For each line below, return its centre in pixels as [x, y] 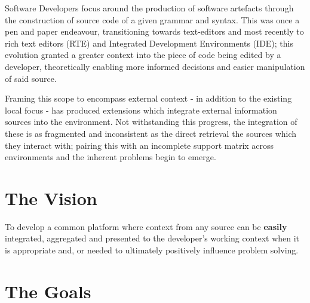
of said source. [31, 78]
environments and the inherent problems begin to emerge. [111, 157]
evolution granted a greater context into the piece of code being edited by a [143, 55]
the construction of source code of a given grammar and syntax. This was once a [152, 19]
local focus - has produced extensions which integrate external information [141, 110]
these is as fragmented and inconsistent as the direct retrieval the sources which [151, 133]
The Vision [51, 198]
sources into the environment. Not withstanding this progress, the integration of [151, 122]
